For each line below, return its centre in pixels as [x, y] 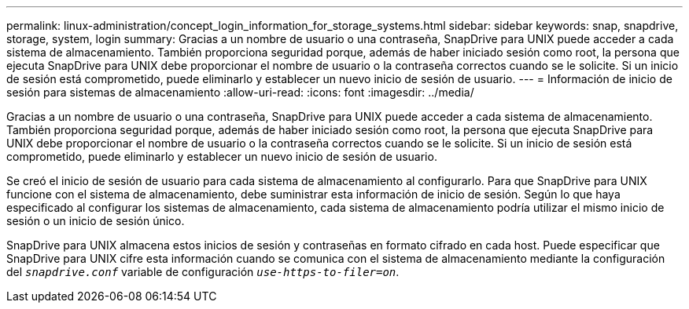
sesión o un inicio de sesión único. [96, 221]
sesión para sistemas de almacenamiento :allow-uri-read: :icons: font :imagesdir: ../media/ [240, 92]
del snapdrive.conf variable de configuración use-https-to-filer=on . [203, 272]
